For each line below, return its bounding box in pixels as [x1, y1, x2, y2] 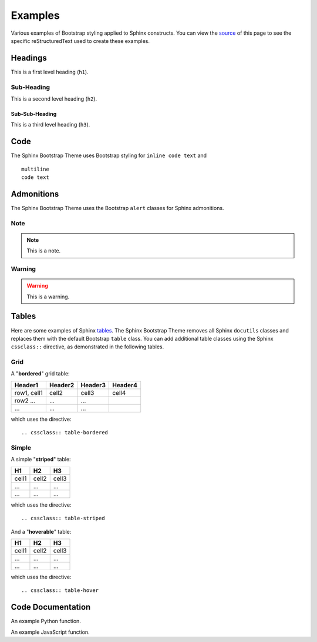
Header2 [49, 381, 75, 389]
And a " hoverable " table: [11, 528, 72, 535]
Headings [11, 53, 47, 63]
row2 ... [14, 396, 35, 404]
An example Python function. [11, 618, 82, 625]
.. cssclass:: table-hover [21, 587, 99, 594]
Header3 [80, 381, 106, 389]
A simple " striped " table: [11, 456, 71, 463]
